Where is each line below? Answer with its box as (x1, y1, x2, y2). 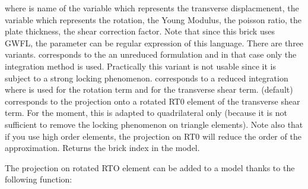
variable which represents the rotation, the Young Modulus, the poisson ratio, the (5, 13, 301, 26)
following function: (5, 173, 72, 185)
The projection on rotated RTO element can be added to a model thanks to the (5, 161, 295, 174)
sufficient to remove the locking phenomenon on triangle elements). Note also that (5, 118, 303, 130)
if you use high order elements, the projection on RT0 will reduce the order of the (5, 130, 301, 142)
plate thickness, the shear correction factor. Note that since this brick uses (5, 25, 275, 37)
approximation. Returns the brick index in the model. (5, 141, 200, 154)
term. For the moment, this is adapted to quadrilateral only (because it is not (5, 106, 287, 119)
